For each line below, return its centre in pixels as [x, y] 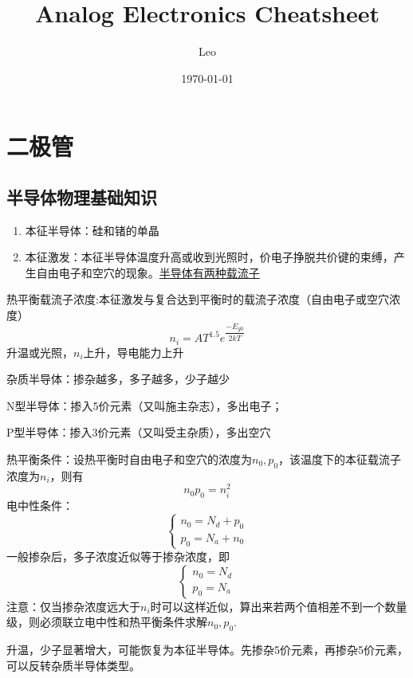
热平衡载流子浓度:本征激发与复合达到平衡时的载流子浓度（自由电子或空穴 [198, 299]
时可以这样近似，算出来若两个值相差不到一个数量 [279, 606]
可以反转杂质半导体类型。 [73, 665]
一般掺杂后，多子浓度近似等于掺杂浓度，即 [118, 556]
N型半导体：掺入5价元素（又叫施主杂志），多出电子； [145, 405]
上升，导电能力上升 [134, 352]
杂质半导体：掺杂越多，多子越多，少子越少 [118, 379]
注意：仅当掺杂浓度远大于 [73, 606]
